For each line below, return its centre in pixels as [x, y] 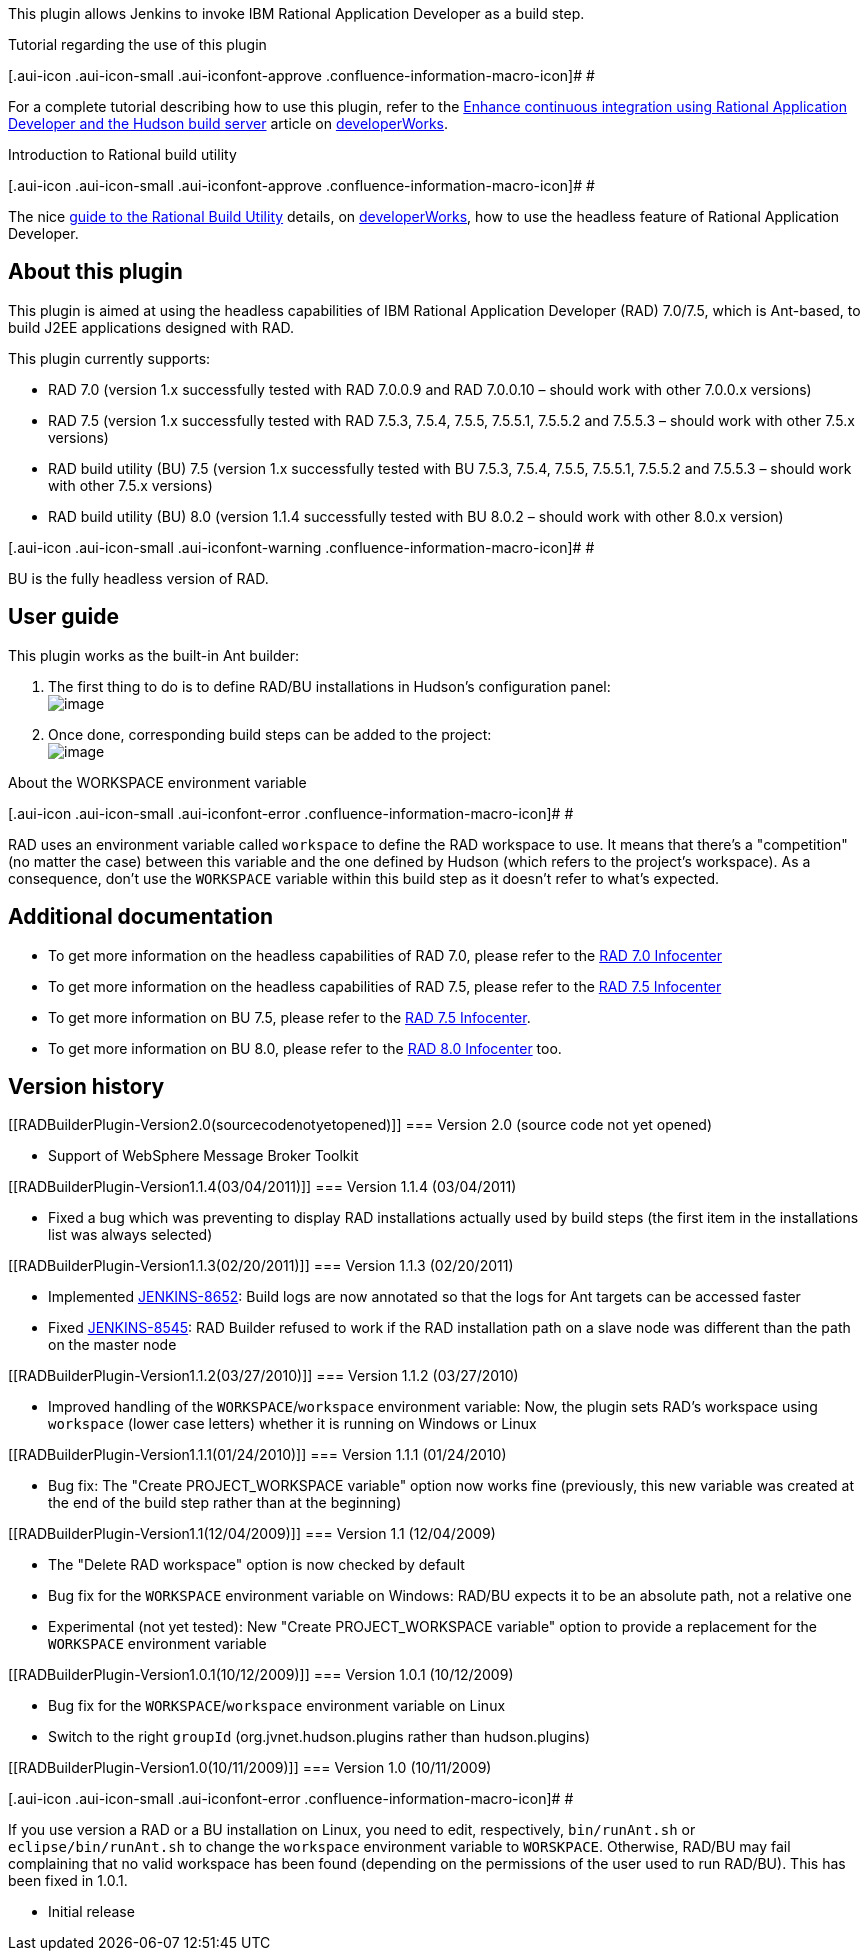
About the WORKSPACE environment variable [157, 782]
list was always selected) [130, 1235]
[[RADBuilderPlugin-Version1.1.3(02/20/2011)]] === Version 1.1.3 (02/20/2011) [261, 1266]
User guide [63, 617]
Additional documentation [141, 917]
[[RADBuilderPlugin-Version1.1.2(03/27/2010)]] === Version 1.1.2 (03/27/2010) [263, 1376]
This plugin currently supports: [109, 358]
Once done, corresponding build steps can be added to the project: [270, 734]
